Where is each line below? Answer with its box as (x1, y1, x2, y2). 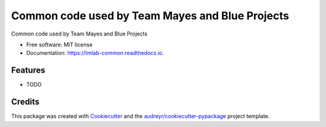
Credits (11, 97, 40, 107)
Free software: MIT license (26, 41, 93, 48)
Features (11, 65, 45, 75)
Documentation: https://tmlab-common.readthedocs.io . (26, 49, 164, 57)
